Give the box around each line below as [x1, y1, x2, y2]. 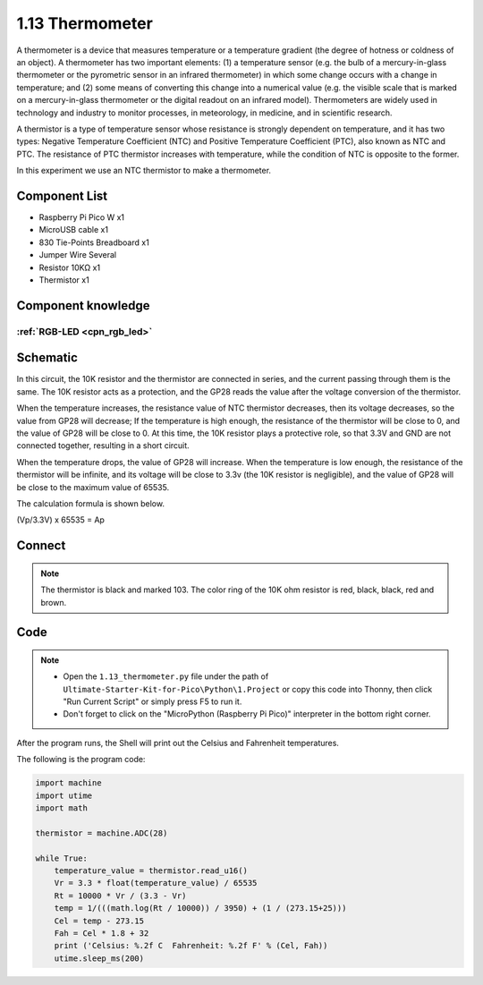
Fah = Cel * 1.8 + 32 [54, 928, 149, 938]
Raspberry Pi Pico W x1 [38, 211, 125, 223]
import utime [35, 790, 93, 801]
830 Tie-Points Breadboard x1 [38, 237, 149, 248]
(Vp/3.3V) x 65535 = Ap [16, 514, 105, 525]
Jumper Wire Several [38, 250, 116, 260]
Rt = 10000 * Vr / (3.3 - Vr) [54, 890, 187, 901]
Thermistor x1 [38, 274, 89, 285]
